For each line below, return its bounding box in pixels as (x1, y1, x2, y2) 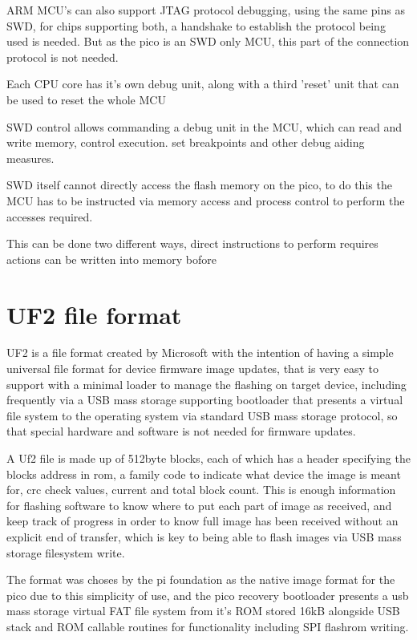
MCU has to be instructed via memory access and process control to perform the (6, 192, 405, 209)
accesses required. (6, 208, 93, 225)
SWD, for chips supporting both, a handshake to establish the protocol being (6, 17, 386, 34)
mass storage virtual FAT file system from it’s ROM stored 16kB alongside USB (6, 602, 400, 619)
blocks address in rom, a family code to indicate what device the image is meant (6, 465, 401, 482)
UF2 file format (6, 298, 182, 330)
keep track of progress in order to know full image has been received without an (6, 512, 399, 529)
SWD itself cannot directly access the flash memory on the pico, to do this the (6, 176, 392, 193)
